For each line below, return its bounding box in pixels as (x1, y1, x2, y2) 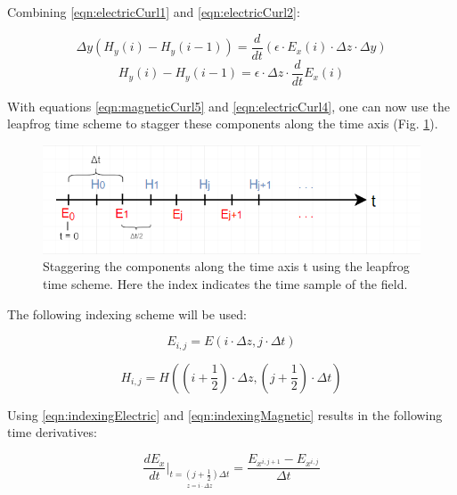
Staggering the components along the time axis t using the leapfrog (43, 257, 410, 276)
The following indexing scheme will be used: (7, 304, 247, 323)
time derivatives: (7, 423, 97, 441)
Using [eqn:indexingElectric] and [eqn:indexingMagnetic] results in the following (7, 405, 443, 424)
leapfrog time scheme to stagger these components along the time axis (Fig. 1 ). (7, 114, 438, 133)
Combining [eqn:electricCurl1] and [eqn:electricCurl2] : (7, 3, 300, 21)
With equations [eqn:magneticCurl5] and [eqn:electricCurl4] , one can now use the (7, 96, 450, 115)
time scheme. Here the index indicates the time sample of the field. (43, 275, 408, 293)
